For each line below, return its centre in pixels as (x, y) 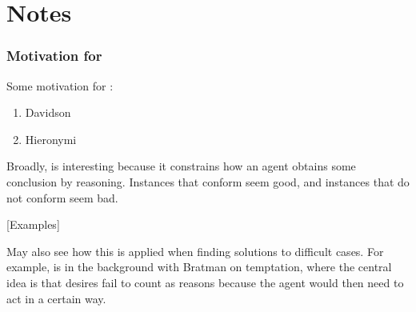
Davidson (48, 112)
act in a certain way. (56, 298)
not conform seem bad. (62, 197)
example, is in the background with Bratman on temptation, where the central (199, 267)
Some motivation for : (60, 85)
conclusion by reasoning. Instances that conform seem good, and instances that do (208, 181)
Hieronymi (51, 139)
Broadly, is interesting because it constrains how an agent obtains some (181, 166)
